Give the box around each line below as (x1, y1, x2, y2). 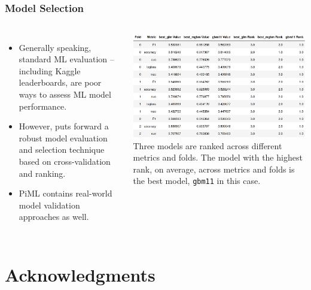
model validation (19, 198, 80, 211)
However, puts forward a (19, 120, 109, 132)
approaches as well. (19, 210, 89, 223)
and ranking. (19, 167, 66, 179)
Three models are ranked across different (133, 139, 282, 152)
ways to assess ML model (19, 88, 111, 101)
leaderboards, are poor (19, 76, 102, 89)
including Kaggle (19, 64, 81, 77)
